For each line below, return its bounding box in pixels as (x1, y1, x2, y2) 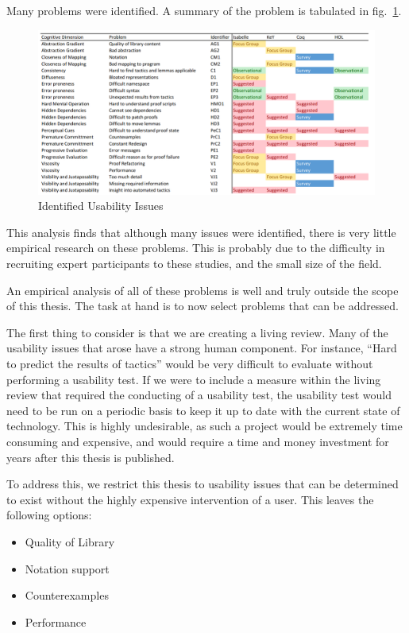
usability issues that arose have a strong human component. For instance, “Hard (6, 340, 397, 356)
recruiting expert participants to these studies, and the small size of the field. (6, 255, 382, 271)
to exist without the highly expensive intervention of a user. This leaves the (6, 491, 374, 507)
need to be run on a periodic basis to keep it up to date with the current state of (6, 402, 400, 418)
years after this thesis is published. (6, 449, 175, 465)
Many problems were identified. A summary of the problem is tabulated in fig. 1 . (6, 2, 402, 18)
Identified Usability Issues (38, 197, 164, 214)
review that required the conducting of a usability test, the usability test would (6, 386, 392, 403)
